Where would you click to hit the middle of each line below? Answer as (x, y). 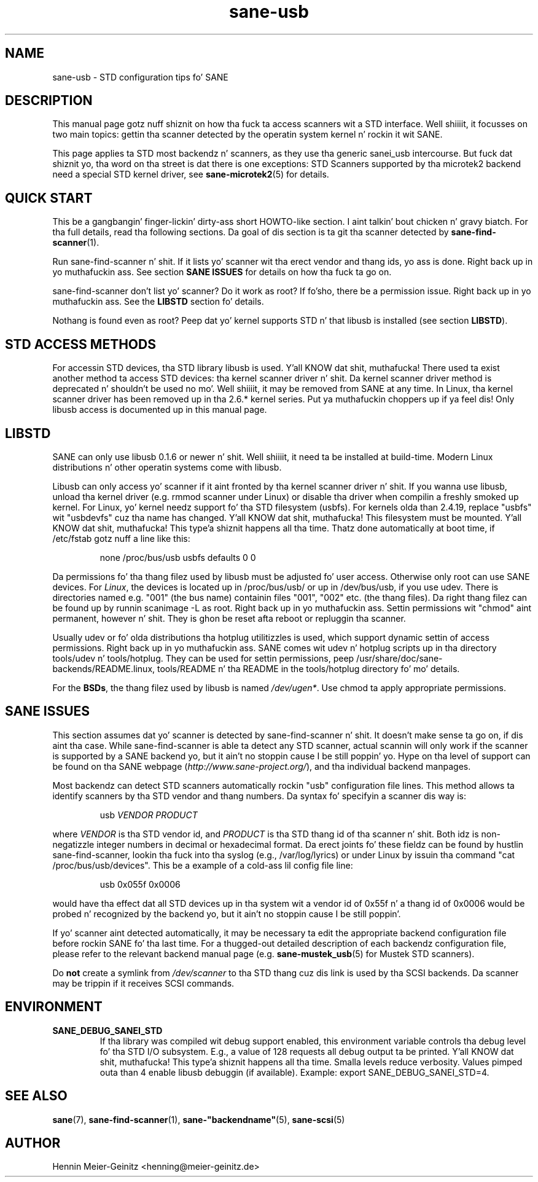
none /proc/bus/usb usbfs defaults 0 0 (178, 557)
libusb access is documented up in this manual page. (160, 410)
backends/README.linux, (104, 668)
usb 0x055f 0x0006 (140, 884)
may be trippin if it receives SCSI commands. (143, 983)
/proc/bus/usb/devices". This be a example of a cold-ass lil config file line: (203, 865)
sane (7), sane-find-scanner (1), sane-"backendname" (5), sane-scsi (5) (199, 1119)
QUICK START (49, 198)
